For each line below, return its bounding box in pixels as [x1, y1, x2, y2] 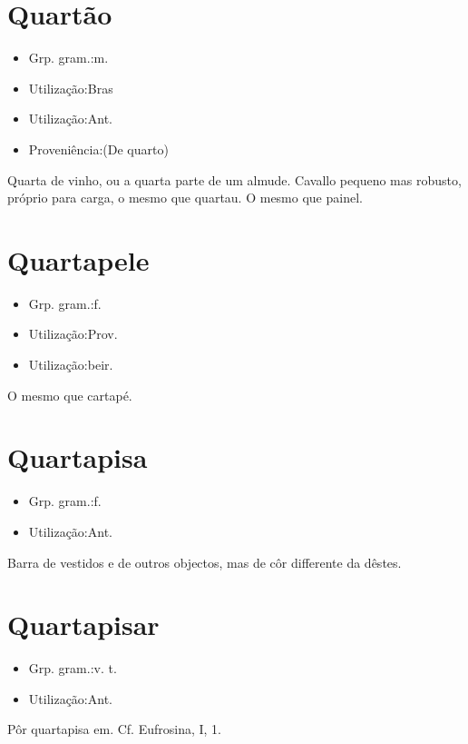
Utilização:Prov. [28, 324, 118, 343]
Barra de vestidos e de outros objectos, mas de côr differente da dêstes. [7, 552, 402, 571]
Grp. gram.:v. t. [28, 659, 117, 678]
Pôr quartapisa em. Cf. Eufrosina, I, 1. [7, 719, 221, 739]
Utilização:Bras [28, 78, 113, 97]
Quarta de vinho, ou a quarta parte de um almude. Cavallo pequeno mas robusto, [7, 170, 462, 189]
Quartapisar [7, 606, 160, 643]
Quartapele [7, 241, 150, 278]
